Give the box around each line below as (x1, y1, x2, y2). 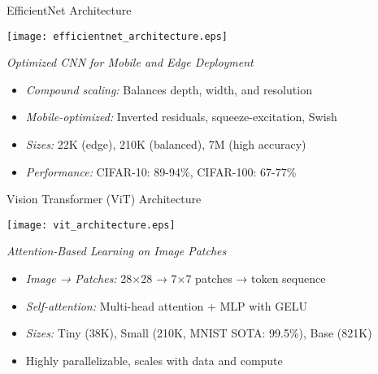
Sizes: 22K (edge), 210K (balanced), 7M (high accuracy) (25, 136, 306, 153)
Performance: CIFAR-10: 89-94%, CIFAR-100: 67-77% (25, 163, 297, 180)
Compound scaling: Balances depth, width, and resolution (25, 80, 312, 98)
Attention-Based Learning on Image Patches (7, 242, 227, 259)
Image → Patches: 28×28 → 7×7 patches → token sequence (25, 270, 326, 287)
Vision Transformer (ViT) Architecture (7, 190, 202, 207)
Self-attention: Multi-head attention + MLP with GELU (25, 297, 307, 314)
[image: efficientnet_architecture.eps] (7, 30, 228, 42)
